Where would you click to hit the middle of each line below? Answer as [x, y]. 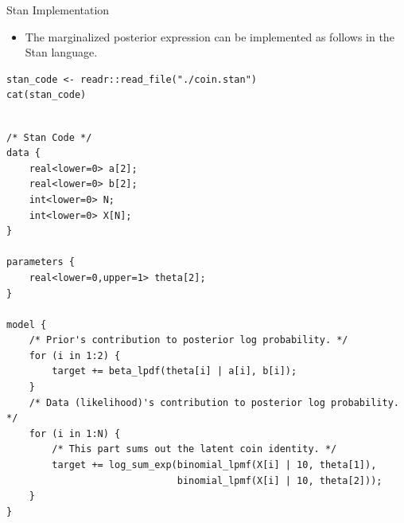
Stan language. [61, 52]
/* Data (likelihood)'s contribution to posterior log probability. [214, 402]
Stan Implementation [58, 10]
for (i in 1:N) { [75, 433]
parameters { [41, 262]
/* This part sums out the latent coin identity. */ [194, 449]
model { [27, 324]
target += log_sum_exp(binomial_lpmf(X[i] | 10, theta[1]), [214, 465]
